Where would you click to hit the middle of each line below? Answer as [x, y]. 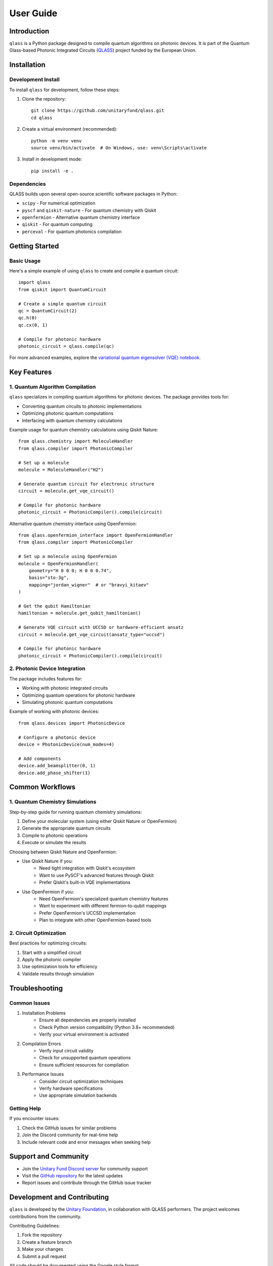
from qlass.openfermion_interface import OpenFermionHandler [96, 535]
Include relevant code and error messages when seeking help [86, 1142]
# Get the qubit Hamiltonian [54, 606]
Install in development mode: [52, 159]
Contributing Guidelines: [35, 1226]
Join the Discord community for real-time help [70, 1135]
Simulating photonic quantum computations [67, 702]
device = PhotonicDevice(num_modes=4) [66, 744]
